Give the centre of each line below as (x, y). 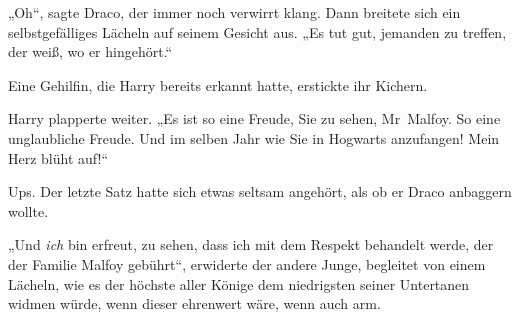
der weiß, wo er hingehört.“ (90, 51)
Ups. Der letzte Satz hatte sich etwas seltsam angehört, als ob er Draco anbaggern (260, 191)
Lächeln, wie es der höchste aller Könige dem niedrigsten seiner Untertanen (239, 283)
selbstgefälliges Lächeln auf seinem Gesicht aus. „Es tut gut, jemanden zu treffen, (257, 31)
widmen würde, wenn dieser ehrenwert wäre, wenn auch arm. (194, 303)
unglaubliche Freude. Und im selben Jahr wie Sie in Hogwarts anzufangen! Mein (254, 137)
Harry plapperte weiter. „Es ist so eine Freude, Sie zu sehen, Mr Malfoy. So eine (254, 118)
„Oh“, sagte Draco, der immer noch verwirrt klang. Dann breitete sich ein (234, 12)
